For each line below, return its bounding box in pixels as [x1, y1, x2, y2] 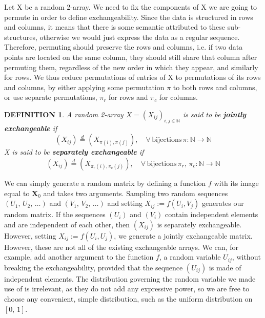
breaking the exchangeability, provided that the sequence [4, 262, 183, 272]
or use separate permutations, [4, 92, 97, 102]
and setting [107, 198, 142, 208]
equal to [4, 187, 30, 198]
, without [232, 251, 261, 262]
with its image [214, 177, 259, 188]
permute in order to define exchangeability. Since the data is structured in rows [4, 11, 253, 22]
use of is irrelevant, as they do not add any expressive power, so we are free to [4, 283, 250, 294]
